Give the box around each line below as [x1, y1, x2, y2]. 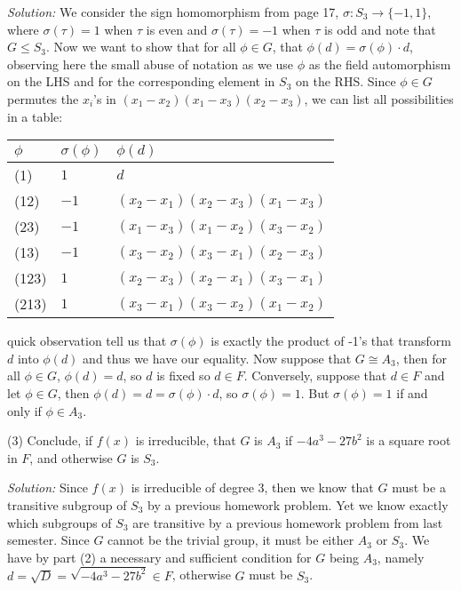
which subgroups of [7, 513, 112, 531]
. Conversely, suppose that [243, 366, 387, 385]
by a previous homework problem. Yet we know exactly [147, 495, 449, 514]
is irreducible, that [135, 431, 236, 450]
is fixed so [156, 366, 211, 385]
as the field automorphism [308, 54, 451, 73]
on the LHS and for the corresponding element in [7, 72, 275, 91]
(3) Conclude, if [7, 431, 93, 450]
